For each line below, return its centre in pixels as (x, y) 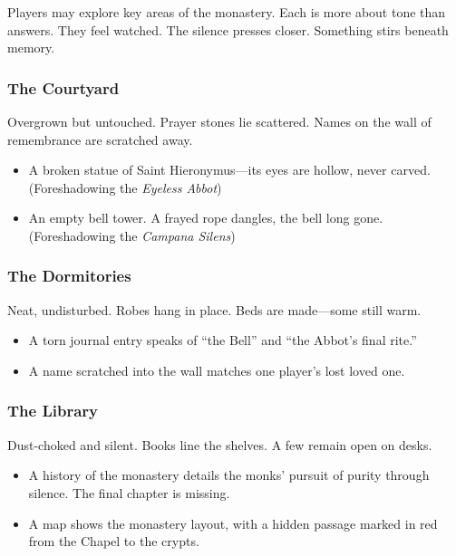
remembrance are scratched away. (100, 139)
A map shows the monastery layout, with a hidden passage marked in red (233, 523)
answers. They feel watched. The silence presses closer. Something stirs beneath (228, 29)
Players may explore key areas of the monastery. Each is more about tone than (227, 12)
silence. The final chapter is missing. (129, 492)
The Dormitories (69, 276)
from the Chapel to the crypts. (114, 541)
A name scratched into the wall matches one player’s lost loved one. (217, 370)
